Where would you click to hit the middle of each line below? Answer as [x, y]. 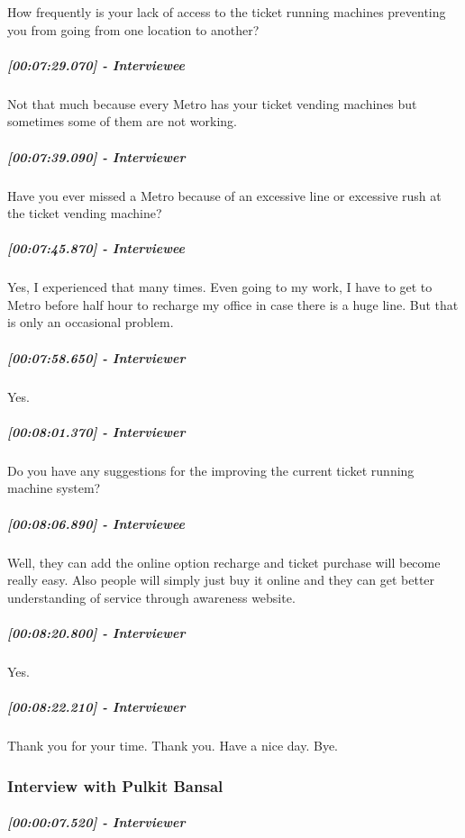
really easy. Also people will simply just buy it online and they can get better [221, 580]
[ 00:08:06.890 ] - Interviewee [96, 523]
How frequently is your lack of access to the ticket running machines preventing [227, 12]
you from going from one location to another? [133, 29]
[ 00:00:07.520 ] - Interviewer [96, 822]
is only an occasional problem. [91, 322]
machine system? [54, 488]
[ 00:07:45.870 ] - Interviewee [96, 248]
